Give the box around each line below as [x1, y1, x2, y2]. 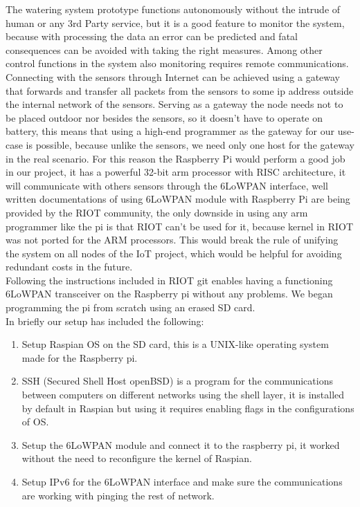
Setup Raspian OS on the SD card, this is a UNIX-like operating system [21, 337, 329, 351]
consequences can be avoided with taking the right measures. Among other [6, 42, 323, 57]
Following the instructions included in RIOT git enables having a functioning [6, 273, 333, 287]
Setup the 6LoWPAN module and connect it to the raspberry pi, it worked [21, 437, 340, 452]
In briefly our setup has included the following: [6, 313, 204, 328]
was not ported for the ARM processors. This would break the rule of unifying [6, 232, 339, 247]
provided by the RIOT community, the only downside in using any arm [6, 205, 308, 219]
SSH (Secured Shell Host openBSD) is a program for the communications [21, 374, 333, 388]
